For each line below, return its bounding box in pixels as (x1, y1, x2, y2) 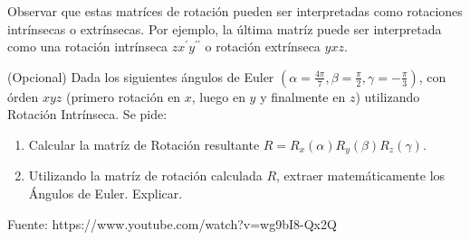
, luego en (191, 87, 245, 106)
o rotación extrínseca (205, 37, 321, 56)
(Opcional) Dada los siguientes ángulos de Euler (7, 67, 274, 86)
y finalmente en (260, 87, 346, 106)
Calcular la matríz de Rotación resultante (28, 134, 260, 153)
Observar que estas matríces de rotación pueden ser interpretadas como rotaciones (7, 2, 463, 20)
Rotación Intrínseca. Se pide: (7, 105, 168, 124)
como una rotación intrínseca (7, 37, 168, 56)
